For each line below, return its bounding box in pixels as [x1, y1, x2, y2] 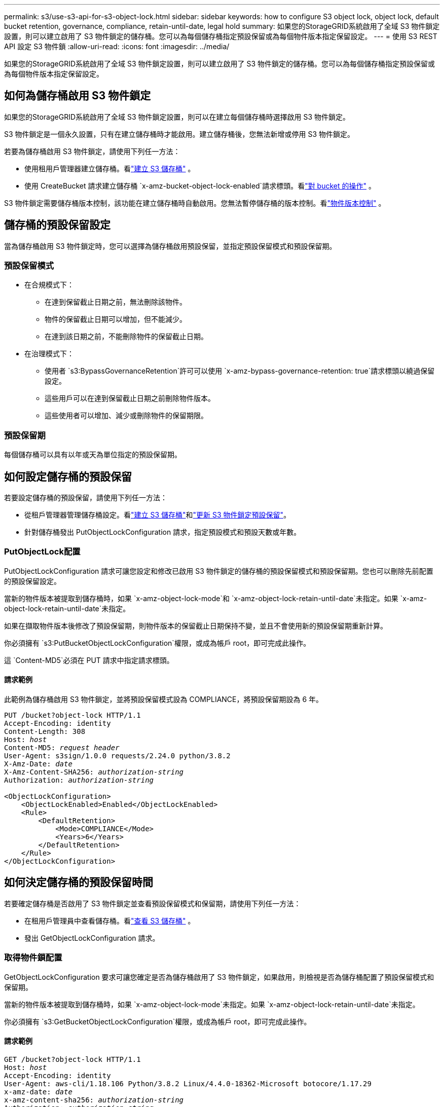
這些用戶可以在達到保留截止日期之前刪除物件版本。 [45, 394, 215, 403]
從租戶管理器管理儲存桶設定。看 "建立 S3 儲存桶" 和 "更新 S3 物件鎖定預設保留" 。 [24, 510, 291, 520]
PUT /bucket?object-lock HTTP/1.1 [4, 711, 141, 719]
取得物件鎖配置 [4, 952, 62, 963]
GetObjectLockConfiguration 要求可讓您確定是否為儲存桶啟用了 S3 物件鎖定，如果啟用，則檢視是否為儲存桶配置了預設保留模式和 [4, 972, 434, 981]
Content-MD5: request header [4, 744, 120, 752]
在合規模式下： [24, 280, 74, 289]
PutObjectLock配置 [4, 546, 81, 557]
